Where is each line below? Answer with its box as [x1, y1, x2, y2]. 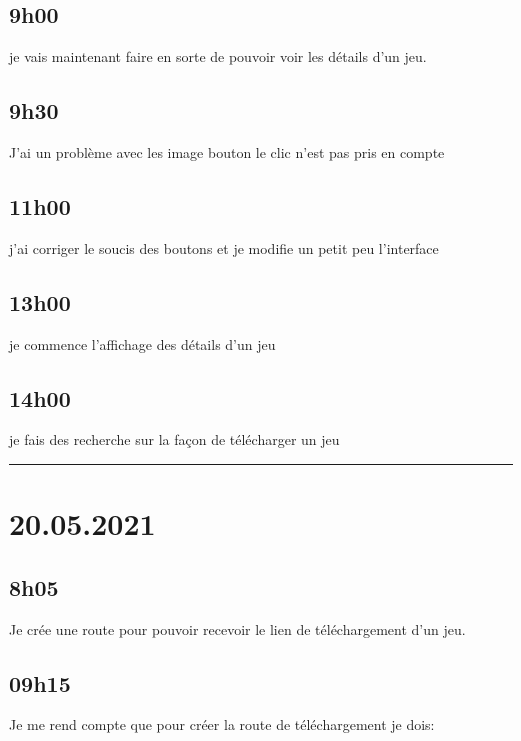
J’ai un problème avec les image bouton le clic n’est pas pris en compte [9, 142, 445, 162]
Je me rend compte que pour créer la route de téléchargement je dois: [9, 714, 435, 735]
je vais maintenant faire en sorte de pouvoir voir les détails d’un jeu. [9, 46, 427, 67]
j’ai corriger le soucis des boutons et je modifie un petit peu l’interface [9, 237, 439, 258]
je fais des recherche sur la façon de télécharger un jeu [9, 429, 340, 450]
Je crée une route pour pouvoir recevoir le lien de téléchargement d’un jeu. [9, 618, 466, 639]
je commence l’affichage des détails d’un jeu [9, 333, 276, 354]
